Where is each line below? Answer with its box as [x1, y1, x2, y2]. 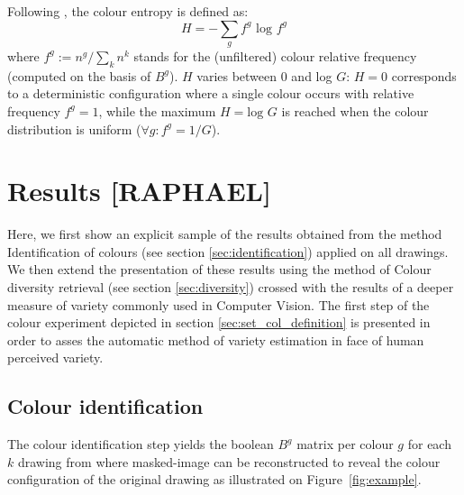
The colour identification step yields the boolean [7, 435, 274, 454]
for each [407, 435, 451, 454]
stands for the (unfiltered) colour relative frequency [133, 46, 417, 65]
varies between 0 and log [196, 66, 332, 85]
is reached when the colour [281, 101, 429, 120]
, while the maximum [98, 101, 216, 120]
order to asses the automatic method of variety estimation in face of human [7, 330, 424, 349]
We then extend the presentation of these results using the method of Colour [7, 260, 432, 279]
